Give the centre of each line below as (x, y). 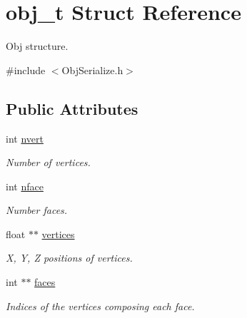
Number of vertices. (48, 162)
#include (26, 70)
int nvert (25, 138)
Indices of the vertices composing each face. (100, 306)
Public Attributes (72, 108)
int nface (25, 186)
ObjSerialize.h (92, 70)
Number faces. (37, 210)
